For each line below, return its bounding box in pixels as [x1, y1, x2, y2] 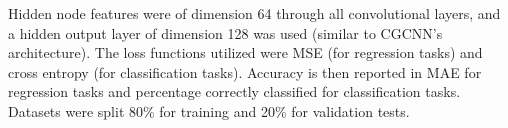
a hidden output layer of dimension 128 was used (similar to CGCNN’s [8, 22, 443, 43]
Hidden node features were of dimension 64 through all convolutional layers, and [8, 3, 501, 23]
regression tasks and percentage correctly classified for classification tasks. [8, 81, 461, 102]
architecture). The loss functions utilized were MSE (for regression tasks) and [8, 42, 483, 63]
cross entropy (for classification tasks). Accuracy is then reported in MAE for [8, 61, 482, 82]
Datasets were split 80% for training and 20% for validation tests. [8, 100, 410, 121]
